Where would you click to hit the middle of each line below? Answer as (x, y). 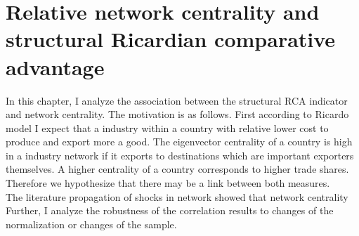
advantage (55, 66)
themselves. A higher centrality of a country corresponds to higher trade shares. (177, 169)
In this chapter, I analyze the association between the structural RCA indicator (177, 100)
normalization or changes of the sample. (91, 224)
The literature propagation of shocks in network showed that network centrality (177, 196)
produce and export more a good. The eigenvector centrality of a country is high (179, 142)
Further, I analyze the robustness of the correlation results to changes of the (170, 210)
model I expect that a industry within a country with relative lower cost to (167, 127)
